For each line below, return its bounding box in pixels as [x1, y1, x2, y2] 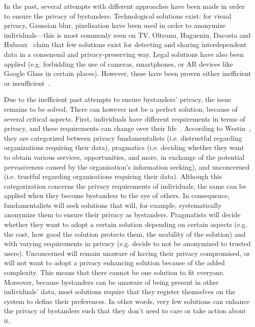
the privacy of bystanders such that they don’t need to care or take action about [4, 305, 246, 316]
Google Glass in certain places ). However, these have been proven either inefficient [4, 68, 251, 78]
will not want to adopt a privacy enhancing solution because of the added [4, 257, 225, 268]
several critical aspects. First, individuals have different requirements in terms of [4, 113, 246, 124]
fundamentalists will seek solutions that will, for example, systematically [4, 200, 222, 210]
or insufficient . [4, 77, 50, 88]
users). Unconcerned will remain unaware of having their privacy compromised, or [4, 248, 250, 258]
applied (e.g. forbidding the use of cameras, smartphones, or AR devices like [4, 58, 233, 69]
